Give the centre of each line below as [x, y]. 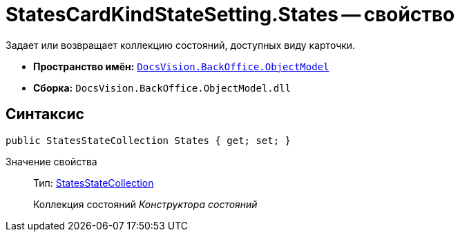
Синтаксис [45, 114]
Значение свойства [51, 161]
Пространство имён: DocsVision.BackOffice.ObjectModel [181, 66]
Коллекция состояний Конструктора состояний [145, 204]
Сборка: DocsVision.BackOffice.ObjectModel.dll [162, 87]
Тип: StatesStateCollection [94, 183]
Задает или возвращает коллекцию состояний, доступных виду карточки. [181, 45]
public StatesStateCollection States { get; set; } [148, 140]
